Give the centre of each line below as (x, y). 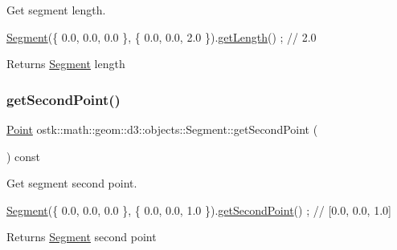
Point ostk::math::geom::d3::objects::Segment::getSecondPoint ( (162, 129)
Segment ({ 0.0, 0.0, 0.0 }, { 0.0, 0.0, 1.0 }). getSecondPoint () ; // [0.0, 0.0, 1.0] (199, 210)
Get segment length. (56, 10)
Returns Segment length (66, 64)
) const (24, 156)
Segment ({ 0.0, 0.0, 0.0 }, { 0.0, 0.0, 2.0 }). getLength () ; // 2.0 (162, 36)
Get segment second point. (72, 183)
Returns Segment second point (82, 237)
